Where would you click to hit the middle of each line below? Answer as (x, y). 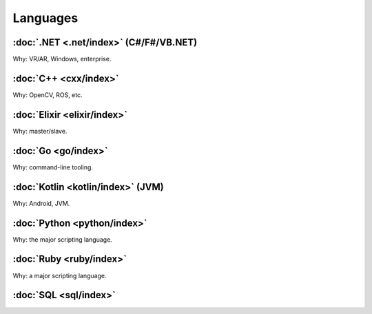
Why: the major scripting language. (63, 239)
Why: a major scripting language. (60, 275)
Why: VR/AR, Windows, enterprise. (62, 59)
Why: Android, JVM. (41, 203)
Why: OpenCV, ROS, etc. (48, 95)
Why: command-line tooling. (53, 167)
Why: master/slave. (40, 131)
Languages (45, 18)
